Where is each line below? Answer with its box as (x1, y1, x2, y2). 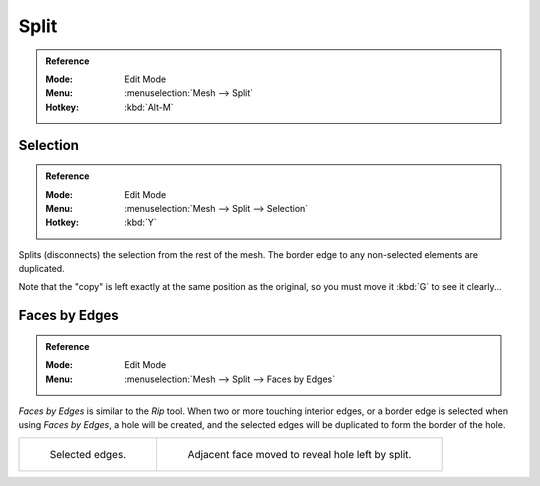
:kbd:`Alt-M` (124, 101, 174, 113)
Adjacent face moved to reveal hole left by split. (187, 447, 412, 461)
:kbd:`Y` (124, 216, 157, 229)
